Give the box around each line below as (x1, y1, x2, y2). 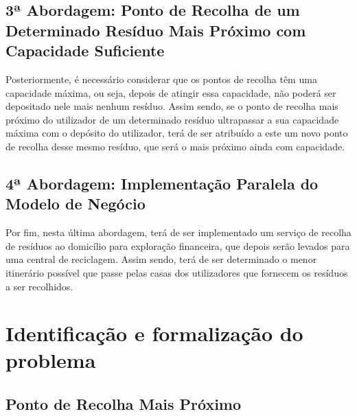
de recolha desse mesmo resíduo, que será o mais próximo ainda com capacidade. (5, 139, 345, 153)
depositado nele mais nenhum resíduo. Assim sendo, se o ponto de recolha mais (5, 99, 338, 113)
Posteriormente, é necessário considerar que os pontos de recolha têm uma (5, 71, 317, 86)
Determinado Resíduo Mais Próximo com (5, 19, 306, 41)
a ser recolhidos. (5, 279, 73, 293)
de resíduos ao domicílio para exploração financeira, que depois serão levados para (5, 238, 350, 253)
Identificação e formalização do (5, 319, 303, 347)
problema (5, 346, 96, 374)
